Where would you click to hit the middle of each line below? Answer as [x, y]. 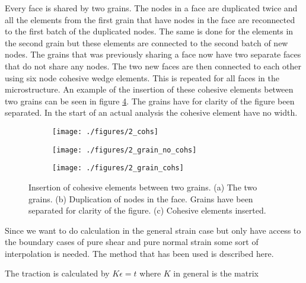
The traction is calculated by [57, 273]
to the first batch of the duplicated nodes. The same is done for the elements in [149, 31]
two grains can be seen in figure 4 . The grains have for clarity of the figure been [150, 101]
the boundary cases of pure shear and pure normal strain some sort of [132, 242]
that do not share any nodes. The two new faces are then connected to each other [153, 66]
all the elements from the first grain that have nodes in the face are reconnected [150, 19]
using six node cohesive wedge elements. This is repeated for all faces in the [142, 77]
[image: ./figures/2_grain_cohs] [118, 168]
